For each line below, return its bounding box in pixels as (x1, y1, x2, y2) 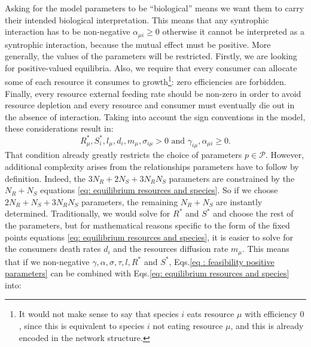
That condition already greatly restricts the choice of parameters (5, 148, 242, 161)
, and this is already (230, 319, 304, 331)
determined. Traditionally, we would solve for (5, 207, 170, 220)
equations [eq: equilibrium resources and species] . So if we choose (40, 184, 278, 196)
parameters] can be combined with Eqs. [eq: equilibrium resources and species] (5, 267, 289, 279)
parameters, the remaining (81, 195, 178, 208)
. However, (265, 148, 304, 161)
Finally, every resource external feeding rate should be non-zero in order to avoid (5, 87, 301, 99)
